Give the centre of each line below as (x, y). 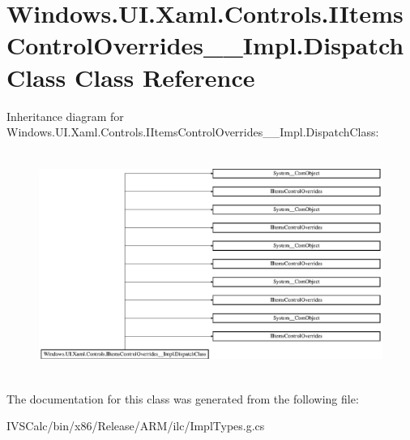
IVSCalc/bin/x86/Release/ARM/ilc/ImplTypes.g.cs (136, 426)
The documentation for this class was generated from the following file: (183, 398)
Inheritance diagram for (65, 116)
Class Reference (165, 77)
